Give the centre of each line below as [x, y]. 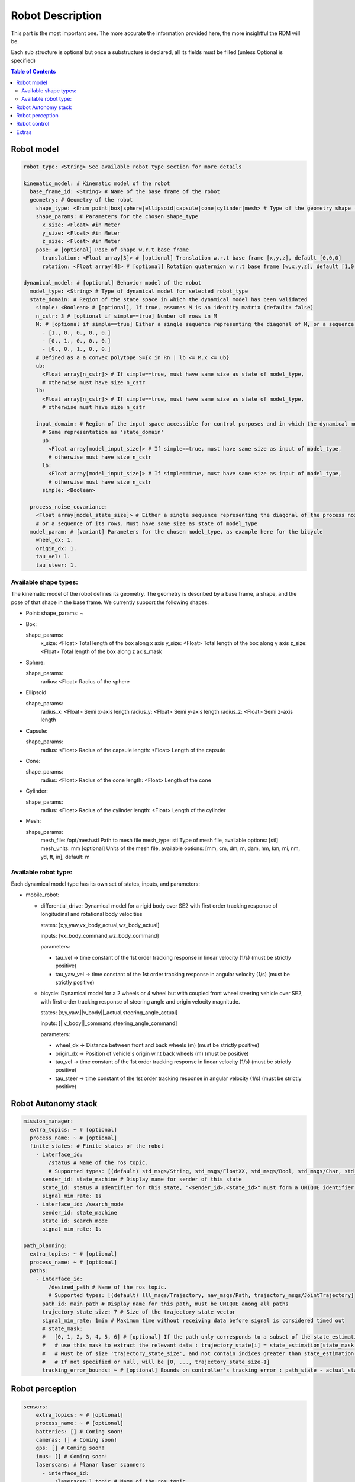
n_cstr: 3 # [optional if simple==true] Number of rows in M [126, 316]
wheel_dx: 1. [55, 540]
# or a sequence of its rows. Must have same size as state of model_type [146, 523]
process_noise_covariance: [69, 507]
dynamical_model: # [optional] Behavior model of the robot [112, 283]
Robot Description [57, 15]
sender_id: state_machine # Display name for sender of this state [142, 1179]
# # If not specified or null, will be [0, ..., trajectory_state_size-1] [156, 1362]
